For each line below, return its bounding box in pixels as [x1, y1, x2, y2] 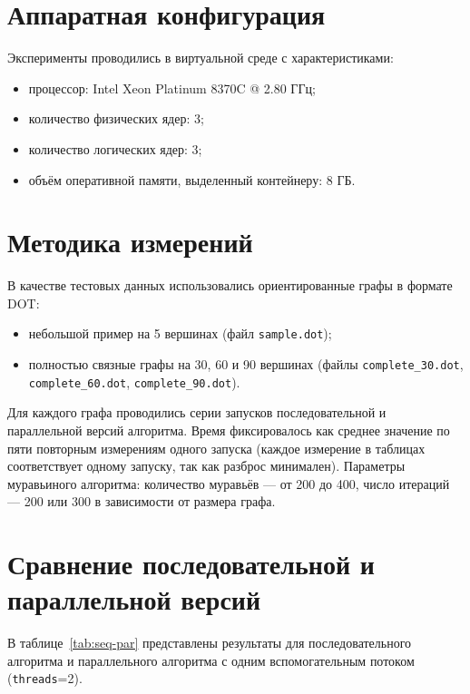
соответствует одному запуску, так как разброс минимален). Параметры [7, 456, 406, 475]
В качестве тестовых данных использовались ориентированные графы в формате [7, 276, 453, 295]
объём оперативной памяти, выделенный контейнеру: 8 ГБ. [28, 170, 356, 189]
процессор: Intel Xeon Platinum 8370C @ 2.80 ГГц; [28, 78, 316, 97]
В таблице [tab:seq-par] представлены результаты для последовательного [7, 633, 412, 652]
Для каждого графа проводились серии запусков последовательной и [7, 403, 387, 422]
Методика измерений [7, 223, 253, 260]
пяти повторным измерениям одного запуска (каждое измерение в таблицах [7, 438, 426, 457]
